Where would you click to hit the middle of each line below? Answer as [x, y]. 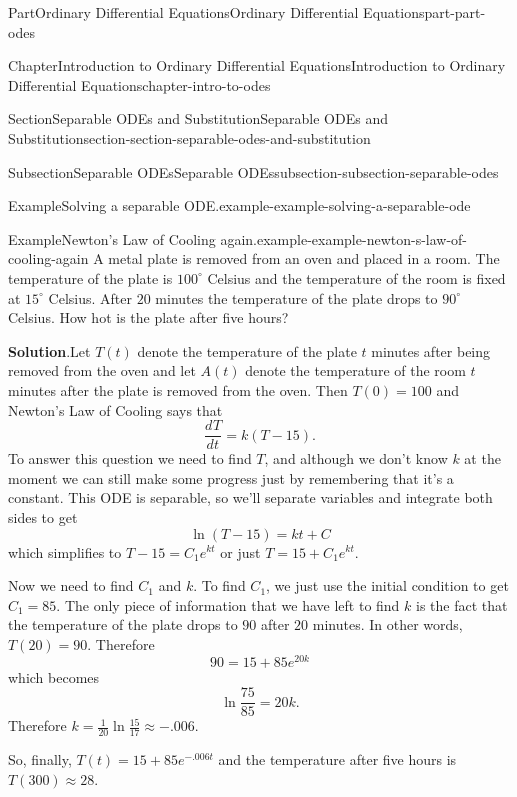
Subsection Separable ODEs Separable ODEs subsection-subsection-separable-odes [253, 171]
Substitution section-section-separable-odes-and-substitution [189, 137]
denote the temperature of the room [355, 370]
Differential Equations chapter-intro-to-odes [139, 84]
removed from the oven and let [102, 370]
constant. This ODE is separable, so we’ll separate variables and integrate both [250, 497]
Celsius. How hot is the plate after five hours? [148, 317]
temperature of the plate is [90, 277]
